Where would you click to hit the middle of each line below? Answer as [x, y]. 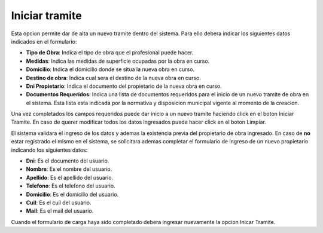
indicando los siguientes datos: [49, 150]
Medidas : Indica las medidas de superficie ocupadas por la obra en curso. [118, 61]
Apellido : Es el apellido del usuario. [70, 177]
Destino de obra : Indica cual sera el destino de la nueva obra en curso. [114, 78]
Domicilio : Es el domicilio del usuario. [72, 194]
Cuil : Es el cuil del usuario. [59, 203]
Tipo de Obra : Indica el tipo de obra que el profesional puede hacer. [110, 53]
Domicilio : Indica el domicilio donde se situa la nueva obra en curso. [110, 69]
